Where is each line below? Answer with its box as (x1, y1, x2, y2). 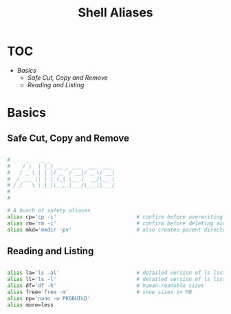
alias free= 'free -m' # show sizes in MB (7, 289, 192, 295)
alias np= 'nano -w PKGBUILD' (7, 295, 91, 302)
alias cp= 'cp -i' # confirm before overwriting (7, 213, 223, 221)
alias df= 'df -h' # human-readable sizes (7, 282, 205, 289)
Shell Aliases (78, 5, 153, 21)
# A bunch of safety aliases (7, 208, 91, 214)
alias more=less (7, 301, 54, 309)
